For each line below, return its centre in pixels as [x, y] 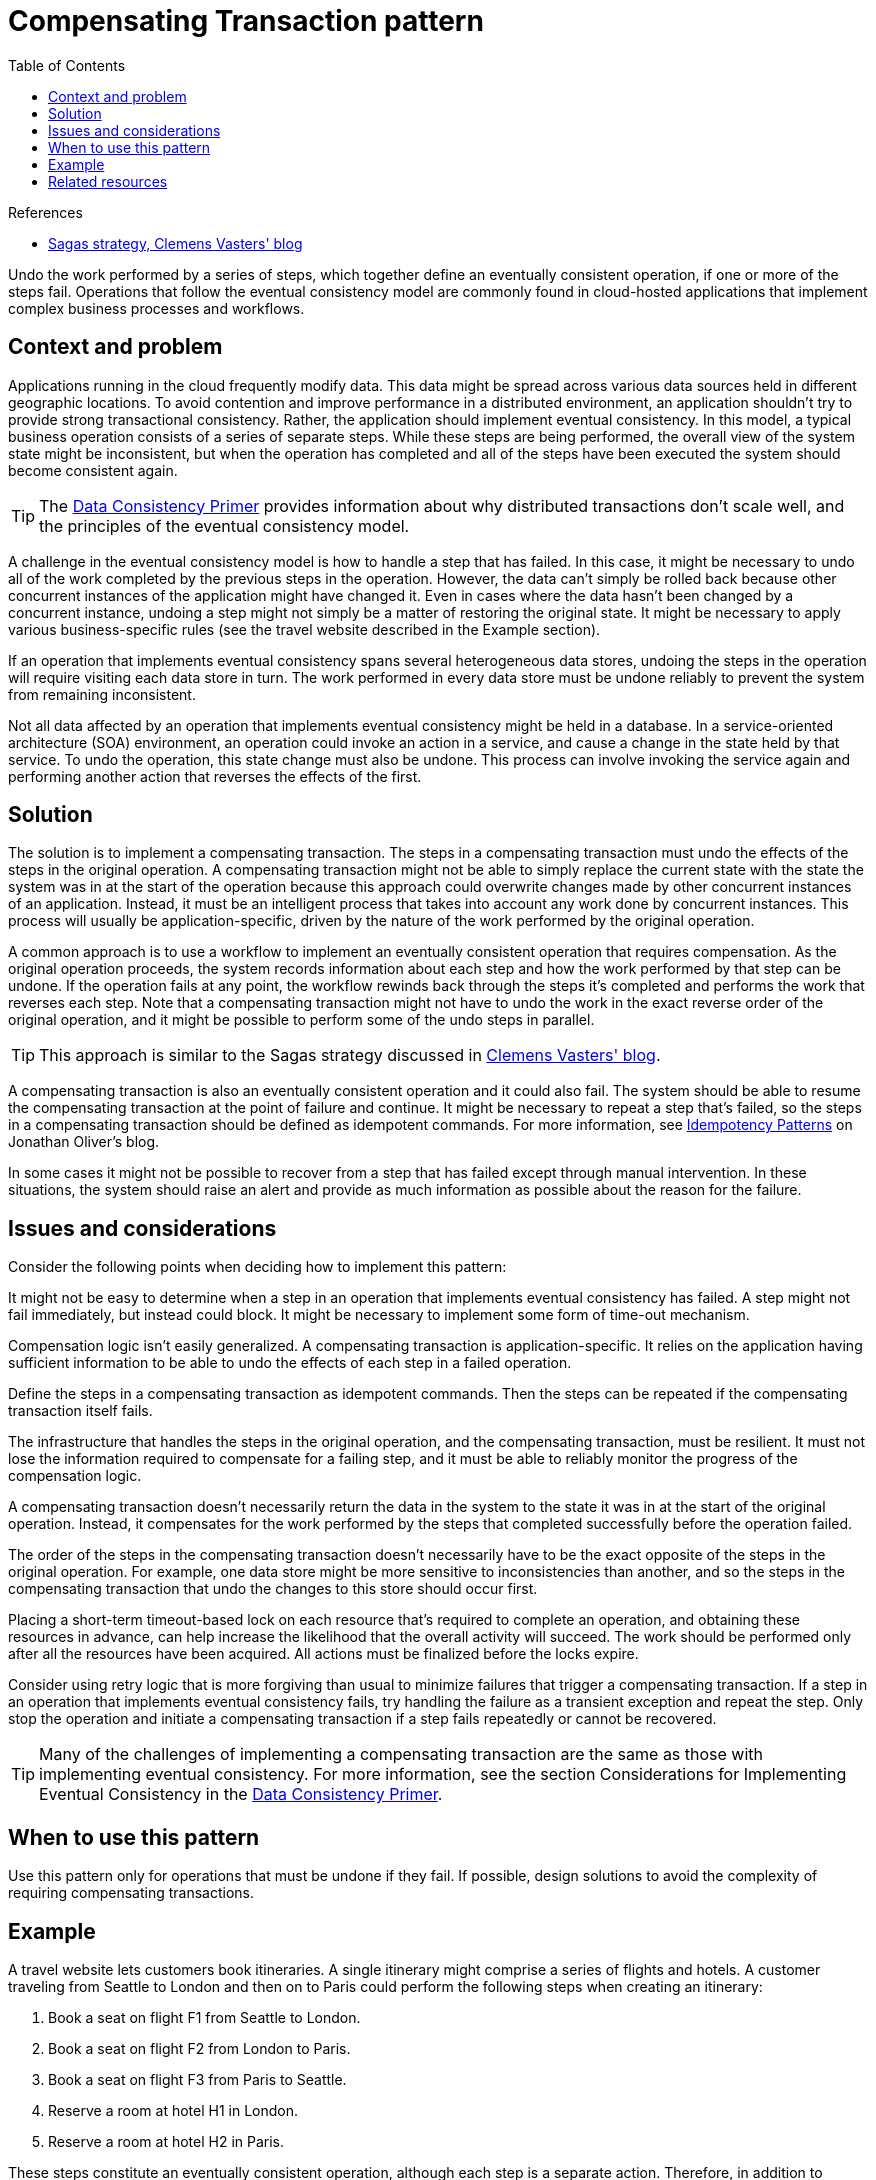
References [45, 212]
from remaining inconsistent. [102, 694]
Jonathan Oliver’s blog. [84, 1142]
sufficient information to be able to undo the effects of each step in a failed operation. [290, 1363]
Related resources [108, 181]
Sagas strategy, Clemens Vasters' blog [175, 243]
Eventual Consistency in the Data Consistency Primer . [241, 1794]
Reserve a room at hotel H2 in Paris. [166, 2141]
